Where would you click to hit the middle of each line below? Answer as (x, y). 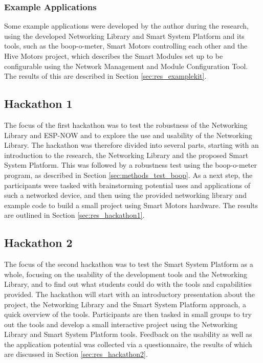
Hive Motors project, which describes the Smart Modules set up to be (114, 56)
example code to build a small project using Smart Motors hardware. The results (131, 205)
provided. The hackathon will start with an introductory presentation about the (130, 294)
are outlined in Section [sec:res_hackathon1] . (74, 215)
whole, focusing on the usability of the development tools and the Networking (126, 274)
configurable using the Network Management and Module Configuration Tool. (126, 66)
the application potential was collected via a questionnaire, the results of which (128, 344)
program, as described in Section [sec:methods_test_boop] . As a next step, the (128, 175)
